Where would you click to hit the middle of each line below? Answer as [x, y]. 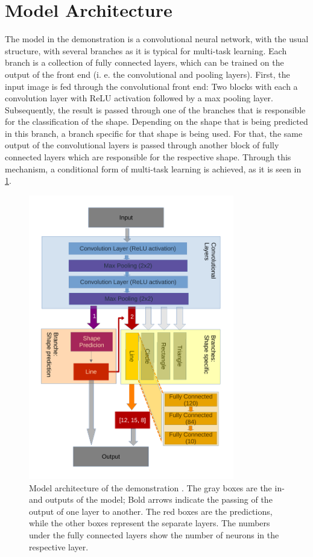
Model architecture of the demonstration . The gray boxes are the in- [157, 487]
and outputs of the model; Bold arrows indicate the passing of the [151, 499]
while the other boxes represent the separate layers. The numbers [150, 523]
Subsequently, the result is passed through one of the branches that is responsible [155, 109]
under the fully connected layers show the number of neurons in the [154, 535]
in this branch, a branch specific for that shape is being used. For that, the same [154, 133]
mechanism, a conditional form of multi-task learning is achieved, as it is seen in [153, 168]
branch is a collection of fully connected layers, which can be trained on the [144, 62]
